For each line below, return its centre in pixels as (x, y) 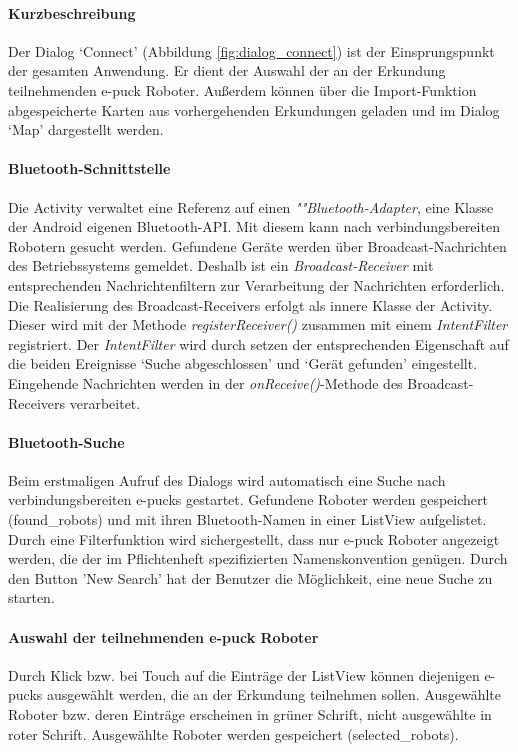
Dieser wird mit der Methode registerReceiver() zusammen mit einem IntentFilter (258, 324)
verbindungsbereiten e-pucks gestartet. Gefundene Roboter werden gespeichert (248, 499)
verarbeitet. (105, 402)
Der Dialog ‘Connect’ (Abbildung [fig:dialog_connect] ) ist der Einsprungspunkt (251, 50)
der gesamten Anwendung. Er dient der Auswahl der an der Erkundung (227, 70)
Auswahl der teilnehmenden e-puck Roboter (163, 636)
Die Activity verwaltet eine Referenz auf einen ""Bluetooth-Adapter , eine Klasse (251, 206)
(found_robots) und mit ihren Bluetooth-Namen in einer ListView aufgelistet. (247, 519)
